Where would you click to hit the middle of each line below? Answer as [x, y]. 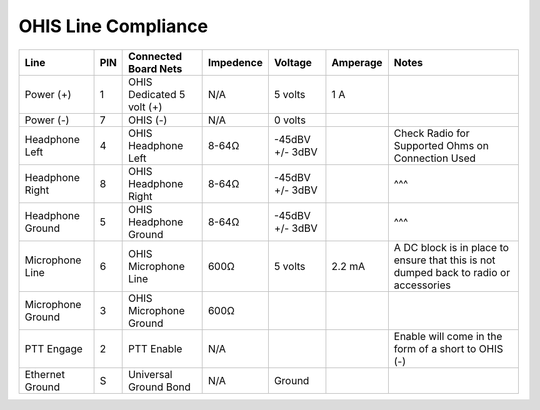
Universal [150, 374]
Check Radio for [431, 133]
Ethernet [44, 374]
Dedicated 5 [157, 94]
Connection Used [435, 158]
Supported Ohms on [441, 145]
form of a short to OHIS [448, 348]
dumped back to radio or [451, 272]
